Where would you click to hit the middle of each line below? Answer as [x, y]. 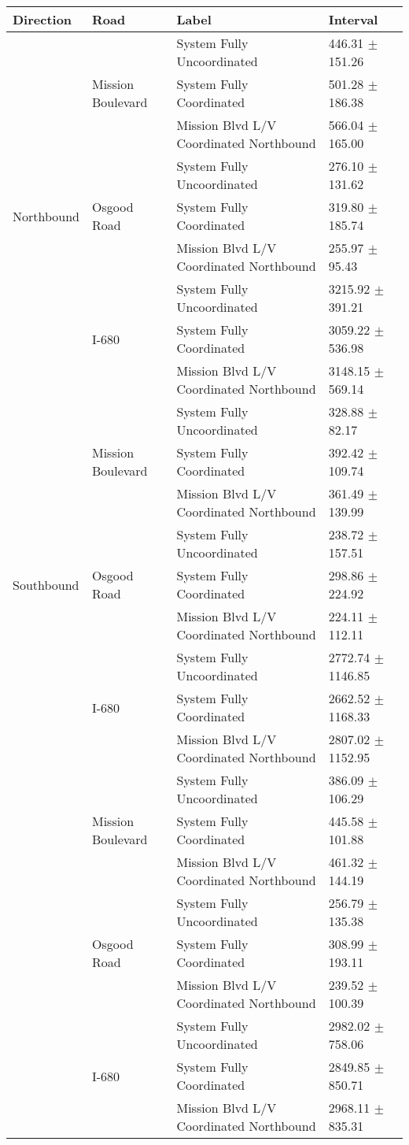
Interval [353, 19]
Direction [42, 19]
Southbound [46, 584]
